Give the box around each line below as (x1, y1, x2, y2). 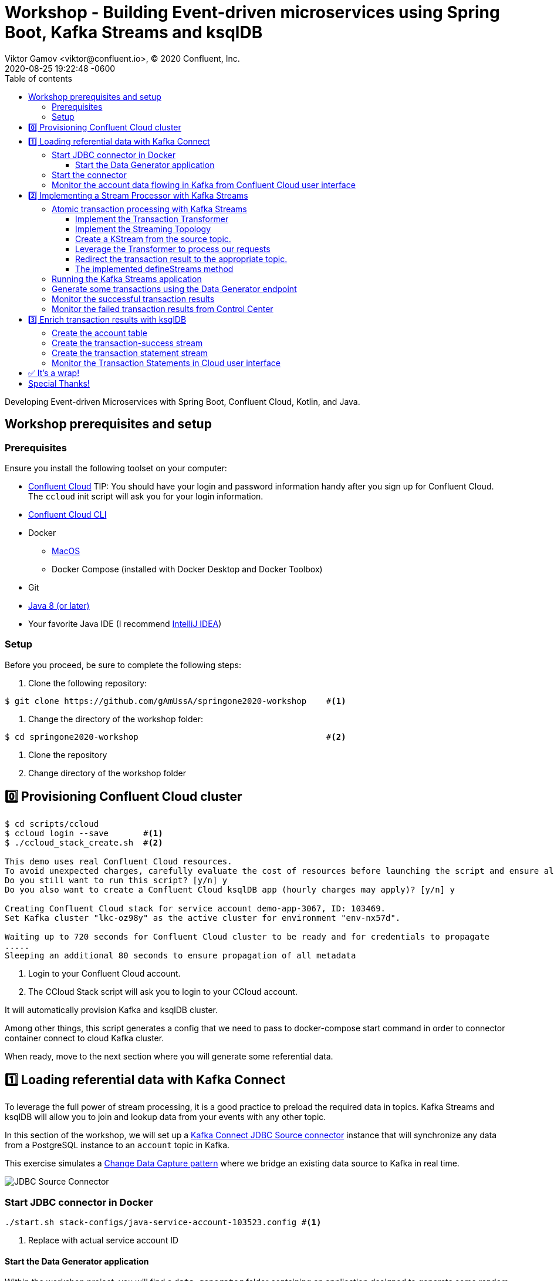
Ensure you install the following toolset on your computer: (5, 462, 227, 473)
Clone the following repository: (28, 678, 147, 688)
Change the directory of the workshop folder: (28, 713, 203, 724)
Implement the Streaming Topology (75, 223, 211, 234)
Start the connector (52, 169, 127, 180)
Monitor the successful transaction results (52, 293, 215, 304)
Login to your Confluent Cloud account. (28, 968, 181, 978)
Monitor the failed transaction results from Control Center (52, 303, 273, 314)
